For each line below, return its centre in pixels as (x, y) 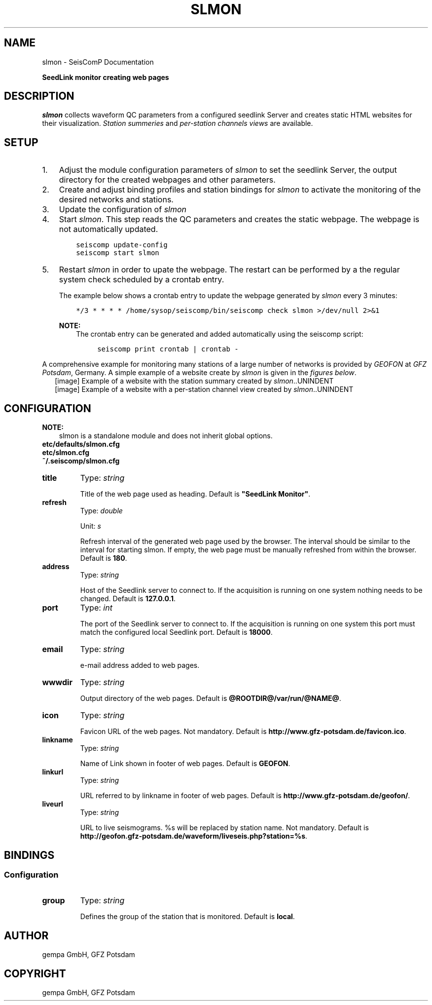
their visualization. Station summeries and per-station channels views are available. (178, 123)
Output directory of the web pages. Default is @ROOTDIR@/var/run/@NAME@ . (211, 698)
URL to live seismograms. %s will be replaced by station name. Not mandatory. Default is (224, 828)
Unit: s (90, 526)
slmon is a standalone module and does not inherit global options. (166, 436)
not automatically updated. (108, 229)
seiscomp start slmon (118, 253)
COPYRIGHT (35, 973)
